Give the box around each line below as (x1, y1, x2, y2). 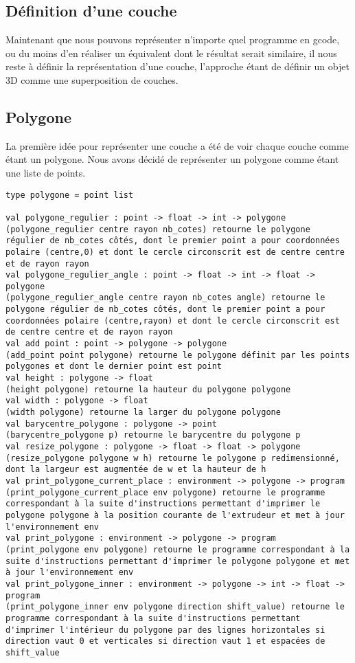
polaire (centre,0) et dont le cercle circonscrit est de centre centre (5, 247, 345, 257)
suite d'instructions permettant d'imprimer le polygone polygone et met (5, 556, 350, 566)
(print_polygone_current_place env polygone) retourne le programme (5, 487, 325, 497)
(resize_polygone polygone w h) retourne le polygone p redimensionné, (5, 453, 340, 463)
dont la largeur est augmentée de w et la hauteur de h (5, 464, 266, 475)
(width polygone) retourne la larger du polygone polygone (5, 407, 281, 418)
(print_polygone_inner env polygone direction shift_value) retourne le (5, 602, 345, 612)
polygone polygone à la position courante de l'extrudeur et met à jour (5, 510, 345, 520)
